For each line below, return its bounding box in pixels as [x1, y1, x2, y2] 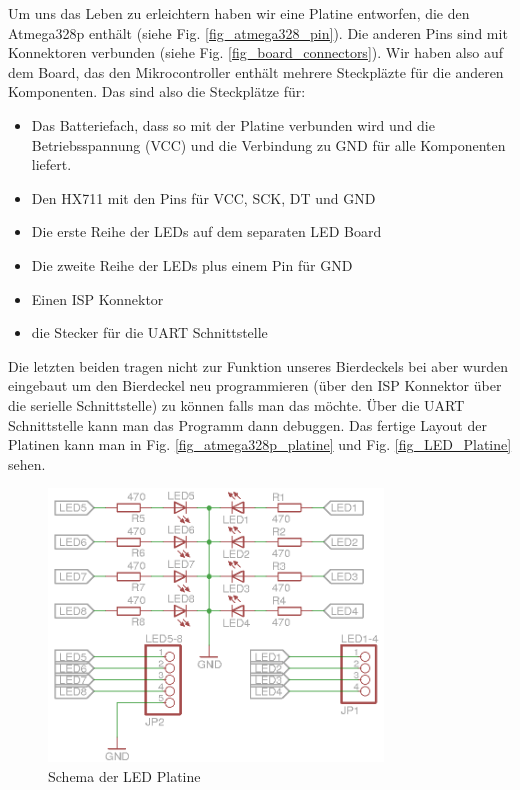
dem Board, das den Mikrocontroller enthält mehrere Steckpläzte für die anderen [8, 61, 504, 82]
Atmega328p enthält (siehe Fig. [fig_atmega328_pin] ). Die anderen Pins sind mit [8, 22, 508, 43]
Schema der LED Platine [48, 765, 201, 786]
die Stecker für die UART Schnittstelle [31, 322, 268, 343]
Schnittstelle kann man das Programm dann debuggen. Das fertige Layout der [8, 414, 487, 435]
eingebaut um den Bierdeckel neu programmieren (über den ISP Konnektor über [8, 375, 502, 396]
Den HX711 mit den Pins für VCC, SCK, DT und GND [31, 187, 376, 208]
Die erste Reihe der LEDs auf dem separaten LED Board [31, 221, 382, 242]
